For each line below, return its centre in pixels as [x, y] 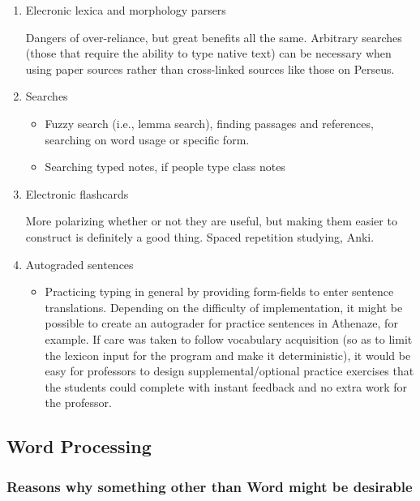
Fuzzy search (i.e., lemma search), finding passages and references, [209, 123]
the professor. [78, 403]
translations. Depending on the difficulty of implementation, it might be [224, 307]
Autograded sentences [79, 264]
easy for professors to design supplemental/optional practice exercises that [229, 371]
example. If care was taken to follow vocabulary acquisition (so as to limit [229, 338]
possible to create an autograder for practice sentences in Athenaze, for [221, 323]
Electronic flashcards [77, 193]
